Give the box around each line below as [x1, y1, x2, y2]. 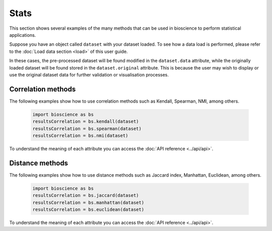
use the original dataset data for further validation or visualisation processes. [9, 71, 169, 78]
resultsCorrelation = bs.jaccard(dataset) [32, 193, 139, 198]
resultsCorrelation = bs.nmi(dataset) [32, 132, 128, 138]
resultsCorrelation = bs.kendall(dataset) [32, 119, 139, 124]
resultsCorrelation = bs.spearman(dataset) [32, 126, 142, 131]
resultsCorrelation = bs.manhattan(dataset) [32, 199, 145, 205]
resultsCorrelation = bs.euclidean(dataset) [32, 207, 145, 212]
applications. [9, 32, 36, 38]
